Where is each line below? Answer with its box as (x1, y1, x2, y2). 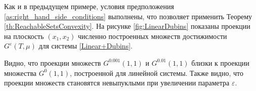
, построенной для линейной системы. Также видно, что (70, 67, 243, 78)
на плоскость (4, 30, 44, 41)
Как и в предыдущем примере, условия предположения (4, 1, 174, 11)
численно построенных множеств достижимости (78, 30, 227, 41)
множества (4, 67, 37, 78)
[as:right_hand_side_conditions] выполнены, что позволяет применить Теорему (4, 11, 252, 21)
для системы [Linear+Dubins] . (38, 40, 133, 51)
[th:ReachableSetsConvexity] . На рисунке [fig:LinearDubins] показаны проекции (4, 21, 250, 31)
